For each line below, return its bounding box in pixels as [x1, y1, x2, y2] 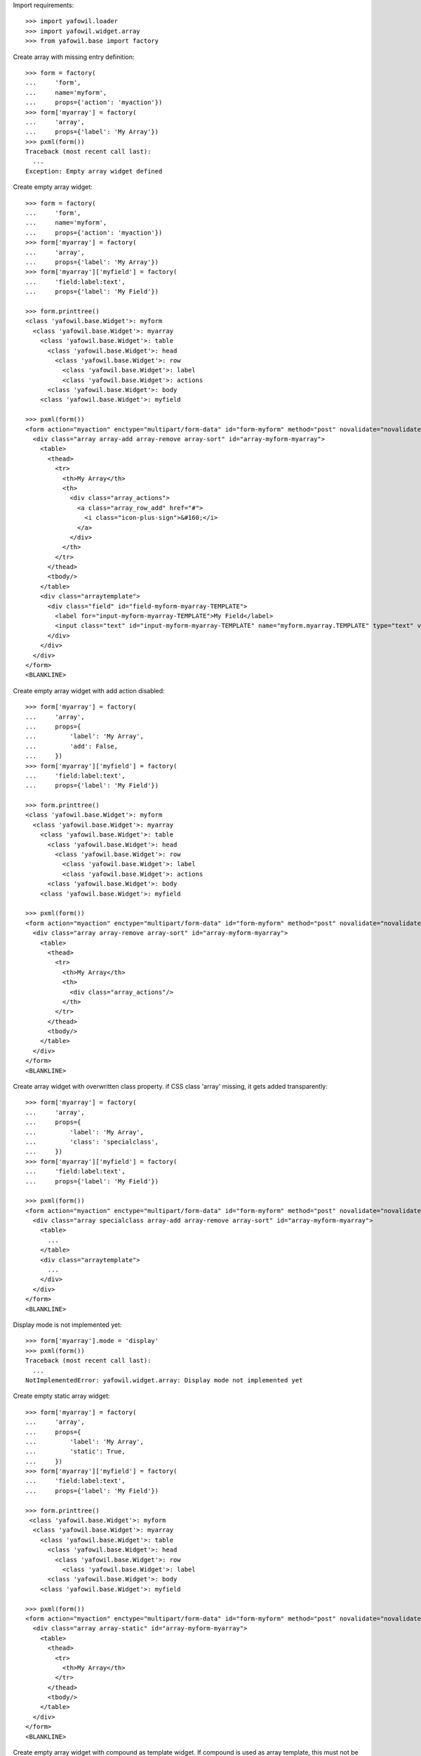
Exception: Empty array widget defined [25, 167, 163, 175]
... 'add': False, [25, 742, 119, 750]
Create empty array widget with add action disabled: [13, 686, 165, 695]
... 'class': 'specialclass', [25, 1138, 159, 1146]
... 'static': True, [25, 1448, 126, 1455]
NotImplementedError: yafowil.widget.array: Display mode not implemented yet [25, 1376, 303, 1384]
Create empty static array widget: [13, 1391, 110, 1401]
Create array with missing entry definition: [13, 53, 135, 61]
